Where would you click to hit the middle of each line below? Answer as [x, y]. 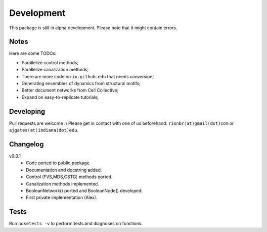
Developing [27, 111]
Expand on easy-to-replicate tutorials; [60, 97]
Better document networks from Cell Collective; [70, 90]
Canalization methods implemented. [63, 184]
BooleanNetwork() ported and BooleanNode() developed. [84, 190]
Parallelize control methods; [50, 62]
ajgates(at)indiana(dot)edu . [44, 130]
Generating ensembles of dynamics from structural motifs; [81, 84]
